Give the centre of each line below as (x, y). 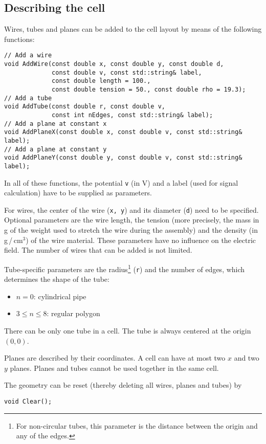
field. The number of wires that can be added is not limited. (98, 250)
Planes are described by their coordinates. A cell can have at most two (115, 358)
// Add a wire (28, 55)
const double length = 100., (101, 81)
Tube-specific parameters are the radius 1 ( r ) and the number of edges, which (125, 268)
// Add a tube (28, 98)
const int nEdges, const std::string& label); (132, 115)
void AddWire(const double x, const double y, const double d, (114, 64)
